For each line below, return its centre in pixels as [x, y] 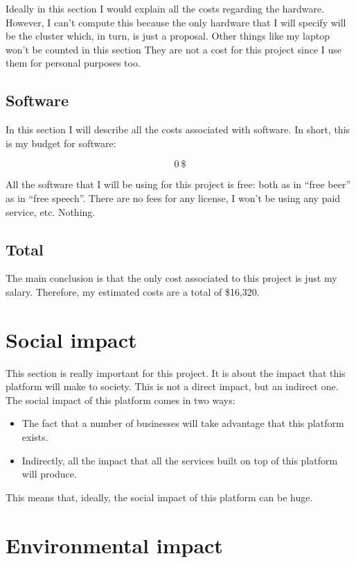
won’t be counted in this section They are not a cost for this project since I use [174, 49]
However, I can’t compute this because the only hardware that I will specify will [176, 22]
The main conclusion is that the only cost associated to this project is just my [171, 278]
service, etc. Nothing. [51, 211]
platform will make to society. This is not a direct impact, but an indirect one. [172, 386]
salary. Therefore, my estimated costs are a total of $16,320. [133, 291]
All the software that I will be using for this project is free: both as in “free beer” [178, 184]
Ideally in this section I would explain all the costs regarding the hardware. [165, 8]
